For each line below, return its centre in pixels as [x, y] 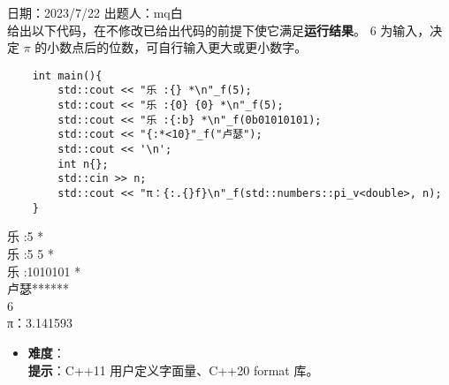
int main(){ [67, 75]
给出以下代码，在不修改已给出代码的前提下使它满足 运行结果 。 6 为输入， [219, 30]
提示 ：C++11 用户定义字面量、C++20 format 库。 [173, 370]
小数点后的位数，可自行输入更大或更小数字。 [177, 47]
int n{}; [83, 164]
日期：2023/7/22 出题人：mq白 [95, 12]
